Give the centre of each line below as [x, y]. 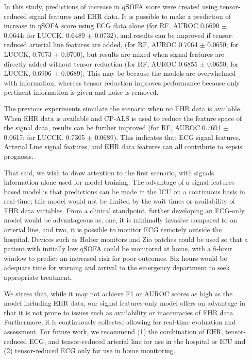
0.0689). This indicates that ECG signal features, [168, 137]
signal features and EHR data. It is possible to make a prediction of [130, 16]
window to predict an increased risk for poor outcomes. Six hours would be [116, 258]
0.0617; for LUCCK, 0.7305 [44, 137]
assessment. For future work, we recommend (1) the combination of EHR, [114, 331]
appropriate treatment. [38, 277]
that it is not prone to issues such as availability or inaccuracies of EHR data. [119, 312]
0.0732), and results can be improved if [152, 35]
